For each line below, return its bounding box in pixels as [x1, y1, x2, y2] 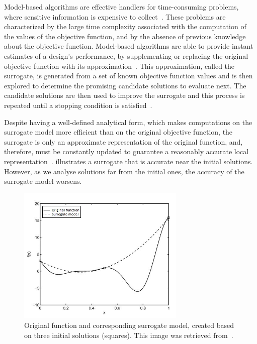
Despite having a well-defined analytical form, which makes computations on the [4, 117, 252, 127]
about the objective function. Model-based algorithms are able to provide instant [4, 41, 253, 51]
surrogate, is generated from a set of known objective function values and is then [4, 70, 253, 81]
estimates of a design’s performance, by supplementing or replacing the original [4, 50, 248, 61]
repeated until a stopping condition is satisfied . [4, 99, 152, 110]
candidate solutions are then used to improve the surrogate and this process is [4, 90, 245, 100]
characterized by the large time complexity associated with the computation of [4, 21, 246, 32]
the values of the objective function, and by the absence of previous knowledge [4, 31, 246, 41]
